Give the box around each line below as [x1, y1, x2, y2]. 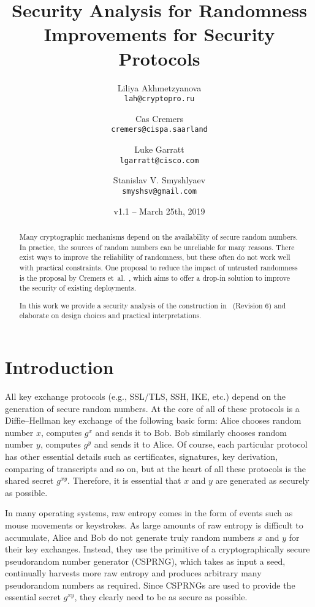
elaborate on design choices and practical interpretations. [19, 310, 202, 321]
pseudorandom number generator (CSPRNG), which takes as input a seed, [5, 554, 286, 567]
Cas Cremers [135, 112, 183, 124]
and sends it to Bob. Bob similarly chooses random [95, 426, 287, 438]
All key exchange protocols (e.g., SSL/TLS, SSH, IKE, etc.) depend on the [5, 389, 286, 402]
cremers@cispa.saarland [111, 125, 208, 134]
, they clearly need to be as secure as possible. [74, 590, 248, 603]
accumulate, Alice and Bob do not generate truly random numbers [5, 530, 255, 543]
